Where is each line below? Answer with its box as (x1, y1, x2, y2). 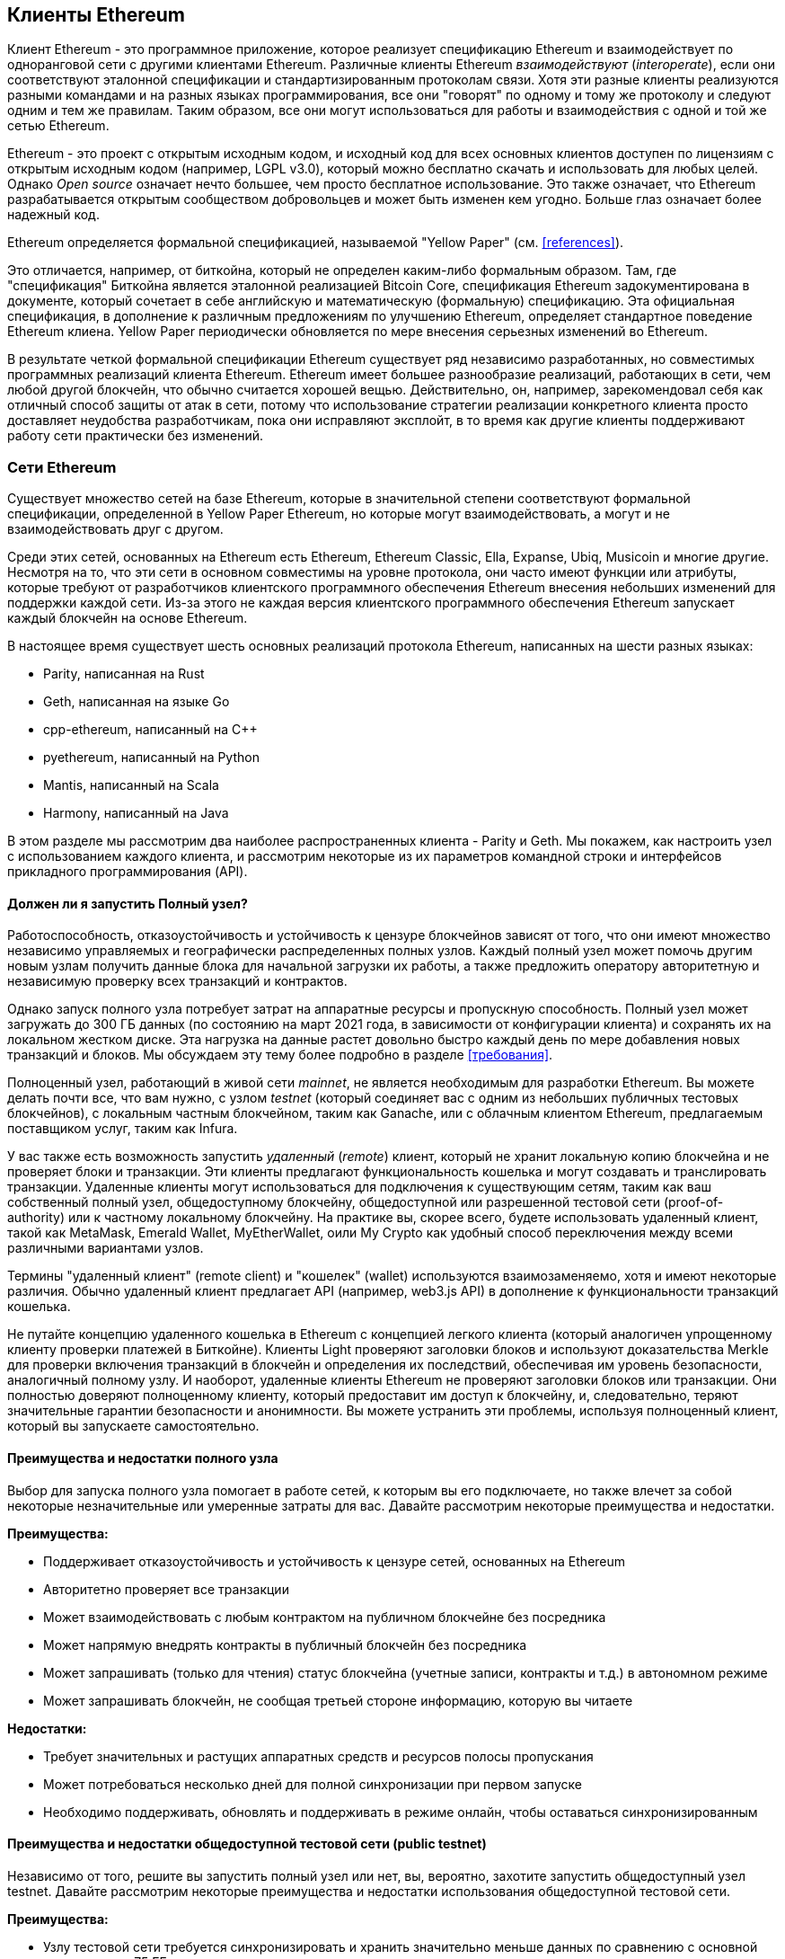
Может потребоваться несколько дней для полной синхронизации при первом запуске (43, 1776, 582, 1792)
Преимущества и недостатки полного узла (7, 1450, 278, 1466)
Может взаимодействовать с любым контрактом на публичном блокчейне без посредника (43, 1609, 606, 1625)
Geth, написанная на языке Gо (43, 694, 230, 710)
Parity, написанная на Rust (43, 666, 205, 682)
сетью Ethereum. (7, 118, 110, 134)
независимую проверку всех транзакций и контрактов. (7, 973, 348, 989)
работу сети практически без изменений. (7, 428, 264, 444)
